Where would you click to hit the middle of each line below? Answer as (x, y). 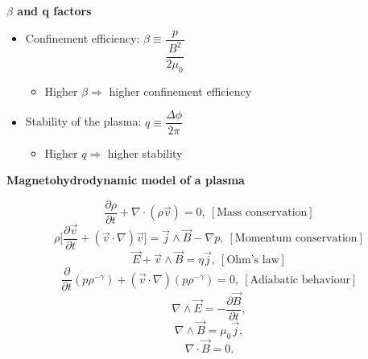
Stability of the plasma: (83, 121)
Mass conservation (262, 213)
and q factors (54, 10)
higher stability (145, 153)
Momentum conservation (296, 239)
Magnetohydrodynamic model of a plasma (126, 180)
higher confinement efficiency (180, 91)
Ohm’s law (253, 260)
